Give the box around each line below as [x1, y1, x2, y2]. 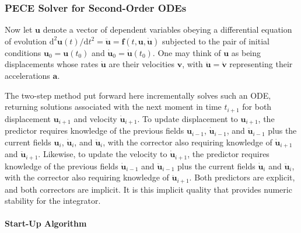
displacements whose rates [5, 58, 99, 70]
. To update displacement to [137, 112, 238, 124]
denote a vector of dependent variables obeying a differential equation [43, 23, 292, 36]
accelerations [5, 69, 50, 81]
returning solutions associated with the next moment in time [5, 100, 222, 113]
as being [231, 46, 261, 58]
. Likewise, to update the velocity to [38, 148, 167, 160]
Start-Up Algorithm [5, 217, 87, 229]
